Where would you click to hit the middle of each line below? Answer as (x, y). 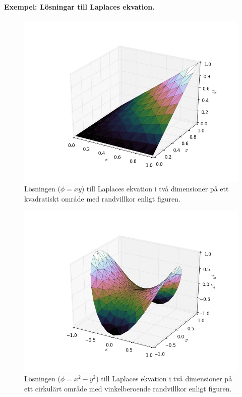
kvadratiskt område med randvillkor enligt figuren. (102, 198)
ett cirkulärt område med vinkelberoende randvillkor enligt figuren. (128, 388)
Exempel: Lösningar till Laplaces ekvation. (79, 6)
